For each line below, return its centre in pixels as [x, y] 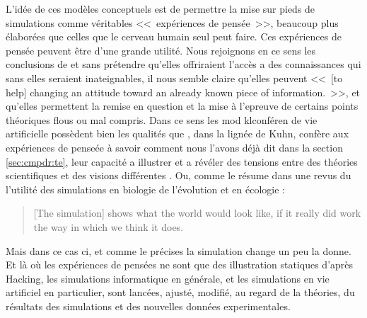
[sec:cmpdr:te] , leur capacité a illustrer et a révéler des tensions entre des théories [182, 161]
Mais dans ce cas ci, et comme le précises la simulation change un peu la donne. [179, 250]
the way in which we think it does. [109, 226]
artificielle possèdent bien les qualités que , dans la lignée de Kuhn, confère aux [177, 134]
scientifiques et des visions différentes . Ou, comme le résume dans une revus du [179, 175]
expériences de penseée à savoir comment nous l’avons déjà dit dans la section [174, 147]
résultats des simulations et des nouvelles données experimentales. [148, 306]
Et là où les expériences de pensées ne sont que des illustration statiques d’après [180, 265]
